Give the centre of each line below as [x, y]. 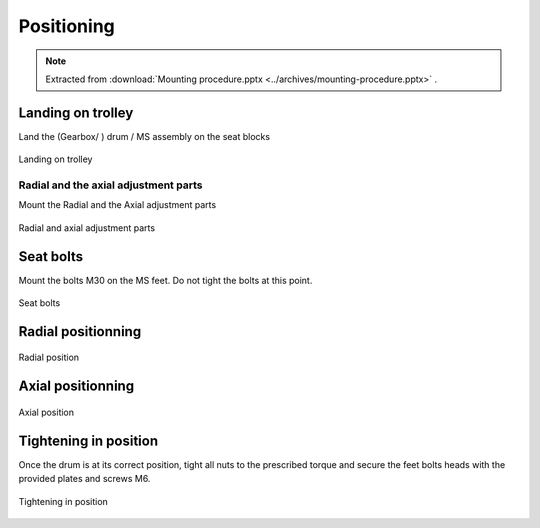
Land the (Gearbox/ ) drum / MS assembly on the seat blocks [144, 136]
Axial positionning [76, 386]
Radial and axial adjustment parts [86, 227]
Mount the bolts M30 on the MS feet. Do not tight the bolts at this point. [165, 280]
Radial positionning [80, 331]
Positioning [66, 26]
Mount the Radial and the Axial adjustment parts [117, 205]
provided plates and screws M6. [84, 479]
